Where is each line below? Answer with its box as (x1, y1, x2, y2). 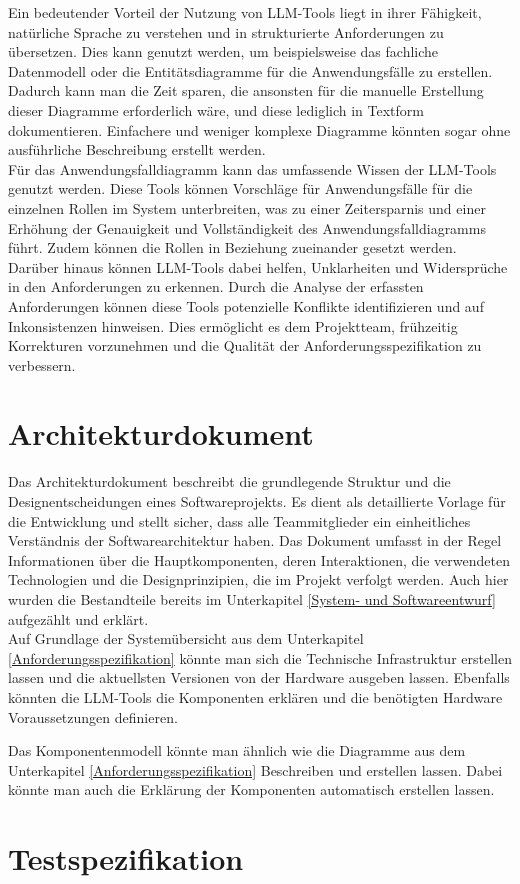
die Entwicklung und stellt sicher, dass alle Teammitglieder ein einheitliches (8, 510, 471, 531)
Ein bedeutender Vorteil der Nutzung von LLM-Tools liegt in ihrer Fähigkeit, (8, 2, 482, 22)
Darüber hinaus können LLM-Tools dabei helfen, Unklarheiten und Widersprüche (8, 256, 508, 277)
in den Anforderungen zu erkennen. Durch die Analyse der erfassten (8, 276, 424, 297)
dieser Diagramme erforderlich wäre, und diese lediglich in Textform (8, 99, 424, 120)
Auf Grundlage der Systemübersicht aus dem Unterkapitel (8, 628, 364, 649)
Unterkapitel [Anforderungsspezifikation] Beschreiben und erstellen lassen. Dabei (8, 759, 503, 780)
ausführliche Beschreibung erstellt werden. (8, 139, 266, 160)
